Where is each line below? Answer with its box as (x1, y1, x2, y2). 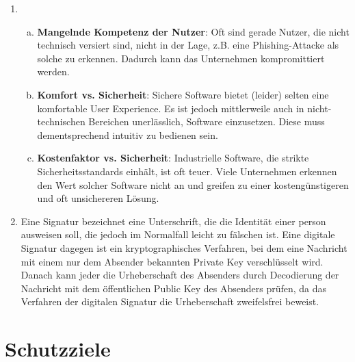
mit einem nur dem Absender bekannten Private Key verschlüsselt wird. (21, 254, 324, 268)
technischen (37, 114, 86, 129)
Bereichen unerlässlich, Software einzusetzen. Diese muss (88, 114, 325, 129)
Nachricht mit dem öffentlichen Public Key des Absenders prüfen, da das (21, 281, 327, 295)
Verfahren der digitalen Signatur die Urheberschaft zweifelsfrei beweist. (21, 294, 319, 309)
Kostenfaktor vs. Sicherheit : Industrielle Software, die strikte (37, 151, 309, 165)
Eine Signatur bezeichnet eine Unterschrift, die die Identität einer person (21, 214, 326, 228)
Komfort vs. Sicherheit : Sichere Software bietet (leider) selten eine (37, 87, 329, 101)
